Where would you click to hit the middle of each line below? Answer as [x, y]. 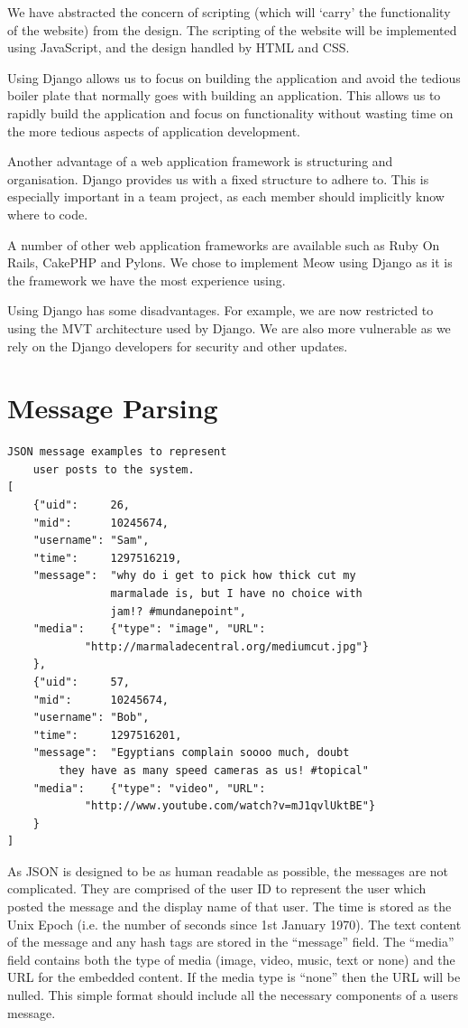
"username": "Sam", [91, 541]
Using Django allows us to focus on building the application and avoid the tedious [234, 77]
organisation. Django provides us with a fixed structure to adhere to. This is [218, 178]
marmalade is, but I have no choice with [236, 593]
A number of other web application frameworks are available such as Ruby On [224, 244]
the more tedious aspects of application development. [154, 131]
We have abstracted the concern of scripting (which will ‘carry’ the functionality [229, 12]
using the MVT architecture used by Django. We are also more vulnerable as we [229, 327]
